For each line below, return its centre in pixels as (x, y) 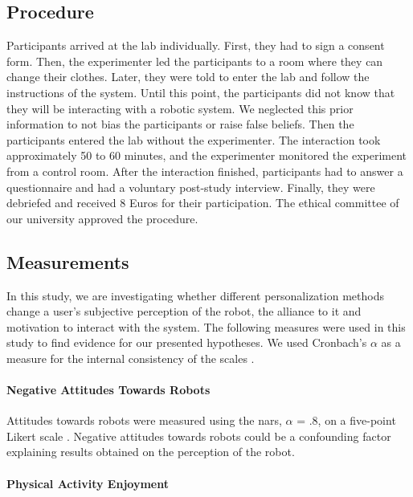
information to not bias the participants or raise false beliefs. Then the (180, 124)
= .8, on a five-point (346, 420)
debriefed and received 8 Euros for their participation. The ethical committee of (203, 203)
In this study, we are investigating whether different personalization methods (195, 295)
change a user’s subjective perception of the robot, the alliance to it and (184, 311)
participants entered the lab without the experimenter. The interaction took (194, 139)
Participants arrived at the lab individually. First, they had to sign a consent (196, 45)
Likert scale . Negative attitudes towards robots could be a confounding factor (199, 436)
